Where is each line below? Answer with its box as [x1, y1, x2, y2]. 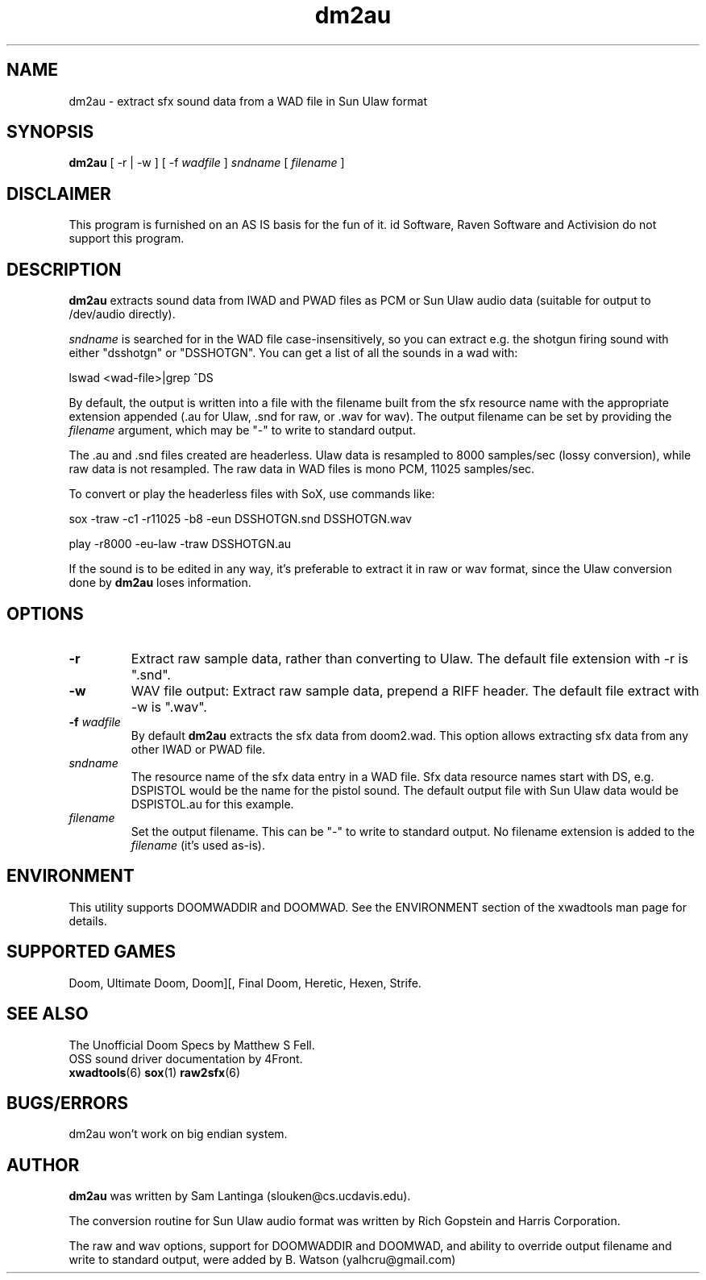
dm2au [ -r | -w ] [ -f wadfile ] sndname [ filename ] [69, 156, 345, 170]
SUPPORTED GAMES [6, 941, 176, 962]
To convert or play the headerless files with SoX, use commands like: [69, 487, 435, 501]
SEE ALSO [6, 1004, 89, 1024]
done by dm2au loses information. [69, 576, 251, 590]
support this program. [69, 231, 185, 246]
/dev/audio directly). [69, 307, 176, 322]
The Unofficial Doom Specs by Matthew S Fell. [69, 1037, 315, 1052]
